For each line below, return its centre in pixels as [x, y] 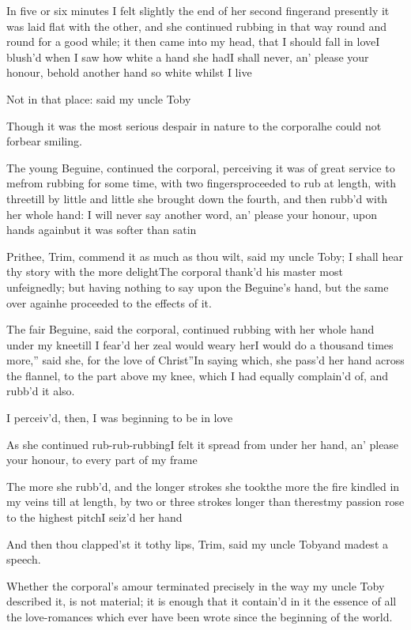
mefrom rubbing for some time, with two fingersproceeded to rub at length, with [202, 183]
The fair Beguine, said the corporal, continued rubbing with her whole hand [190, 329]
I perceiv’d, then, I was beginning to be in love [120, 418]
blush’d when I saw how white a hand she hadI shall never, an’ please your [188, 57]
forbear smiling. [44, 141]
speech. [24, 559]
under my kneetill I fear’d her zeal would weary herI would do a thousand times [200, 344]
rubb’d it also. [41, 391]
